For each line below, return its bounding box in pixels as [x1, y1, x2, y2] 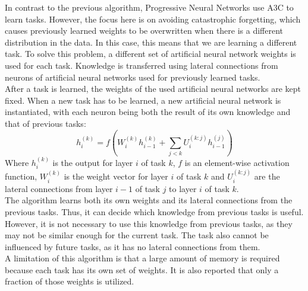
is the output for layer [52, 156, 133, 169]
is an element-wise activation [184, 156, 290, 169]
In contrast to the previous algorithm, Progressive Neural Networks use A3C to [5, 1, 294, 13]
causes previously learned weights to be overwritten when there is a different [5, 24, 284, 37]
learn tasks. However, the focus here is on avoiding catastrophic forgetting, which [5, 12, 301, 25]
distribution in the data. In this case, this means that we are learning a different [5, 36, 297, 48]
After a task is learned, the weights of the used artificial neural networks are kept [5, 82, 301, 95]
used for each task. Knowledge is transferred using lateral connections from [5, 59, 278, 71]
